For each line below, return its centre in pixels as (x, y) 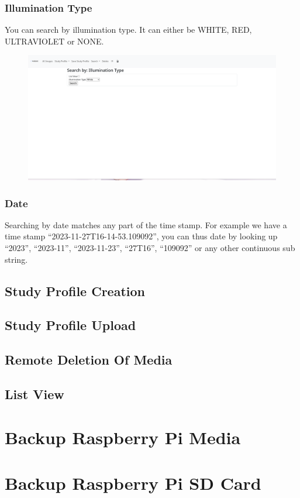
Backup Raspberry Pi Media (123, 437)
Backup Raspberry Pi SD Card (133, 482)
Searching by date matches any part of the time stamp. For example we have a (146, 224)
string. (16, 259)
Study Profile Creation (75, 291)
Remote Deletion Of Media (89, 360)
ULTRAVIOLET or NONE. (54, 41)
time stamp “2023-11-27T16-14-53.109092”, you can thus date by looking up (141, 236)
